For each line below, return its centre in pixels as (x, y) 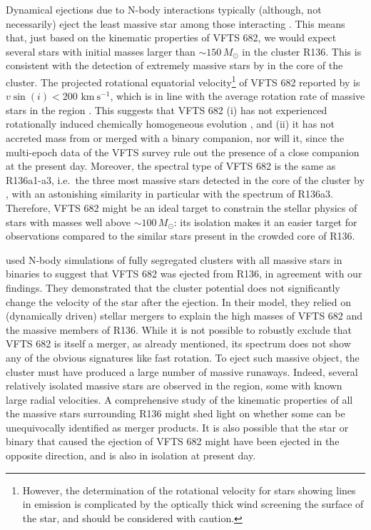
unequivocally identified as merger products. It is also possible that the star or (177, 427)
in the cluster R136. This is (302, 51)
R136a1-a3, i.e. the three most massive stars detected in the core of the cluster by (185, 179)
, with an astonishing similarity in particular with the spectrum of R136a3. (169, 194)
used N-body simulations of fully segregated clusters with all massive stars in (174, 259)
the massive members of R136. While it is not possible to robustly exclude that (179, 329)
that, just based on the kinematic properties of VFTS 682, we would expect (171, 37)
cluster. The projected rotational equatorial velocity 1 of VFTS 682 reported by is (183, 81)
